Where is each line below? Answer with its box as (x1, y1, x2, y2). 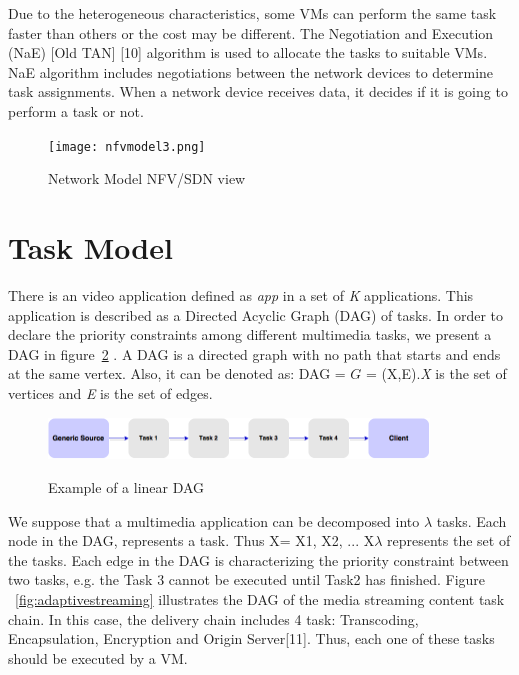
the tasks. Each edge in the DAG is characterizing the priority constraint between (8, 549, 509, 570)
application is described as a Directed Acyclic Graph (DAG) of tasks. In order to (8, 304, 504, 325)
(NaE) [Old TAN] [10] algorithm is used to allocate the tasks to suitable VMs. (8, 42, 488, 63)
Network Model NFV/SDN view (48, 168, 246, 189)
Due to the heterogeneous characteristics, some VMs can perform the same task (8, 3, 497, 23)
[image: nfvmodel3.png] (48, 139, 206, 154)
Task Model (8, 227, 173, 267)
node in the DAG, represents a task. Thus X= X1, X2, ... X (8, 530, 375, 551)
